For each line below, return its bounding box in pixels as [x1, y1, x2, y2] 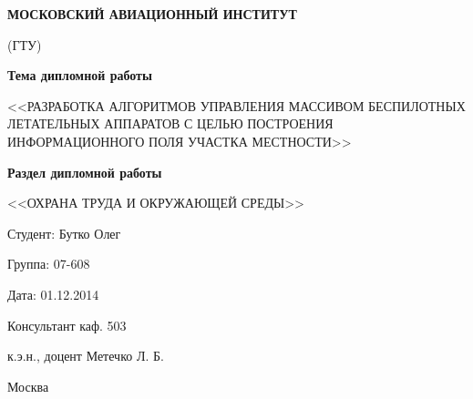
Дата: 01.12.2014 [7, 284, 99, 303]
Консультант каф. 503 [7, 315, 127, 334]
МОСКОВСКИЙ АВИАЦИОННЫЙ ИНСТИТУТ [7, 5, 297, 23]
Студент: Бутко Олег [7, 223, 121, 242]
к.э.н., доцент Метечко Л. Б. [7, 346, 164, 365]
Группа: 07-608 [7, 254, 90, 273]
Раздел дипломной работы [7, 162, 162, 181]
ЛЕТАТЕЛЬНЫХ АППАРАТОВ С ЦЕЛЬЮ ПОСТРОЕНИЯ [7, 114, 334, 133]
